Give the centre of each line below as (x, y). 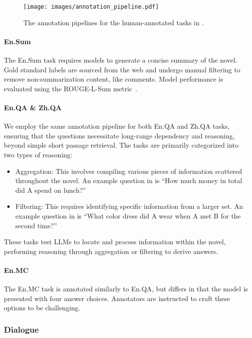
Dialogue (21, 329)
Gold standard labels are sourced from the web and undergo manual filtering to (122, 69)
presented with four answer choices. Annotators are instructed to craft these (117, 298)
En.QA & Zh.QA (33, 108)
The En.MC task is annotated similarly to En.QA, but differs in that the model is (126, 289)
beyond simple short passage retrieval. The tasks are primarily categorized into (121, 145)
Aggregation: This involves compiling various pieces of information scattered (129, 171)
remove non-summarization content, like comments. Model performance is (114, 79)
